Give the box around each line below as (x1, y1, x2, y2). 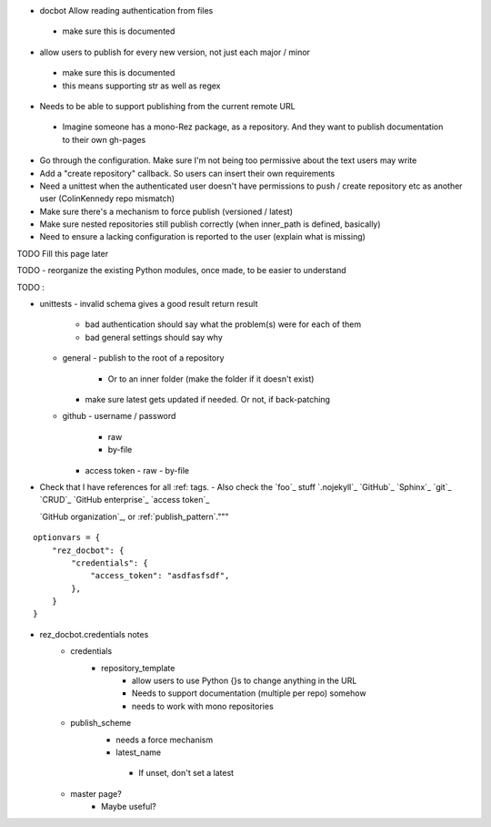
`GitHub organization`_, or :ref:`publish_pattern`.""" (39, 511, 229, 522)
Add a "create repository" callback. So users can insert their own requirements (39, 168, 336, 179)
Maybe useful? (101, 801, 156, 812)
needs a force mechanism (115, 734, 214, 745)
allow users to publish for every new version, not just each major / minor (39, 46, 311, 57)
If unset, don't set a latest (138, 768, 235, 779)
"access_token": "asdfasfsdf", (90, 570, 230, 581)
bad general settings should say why (85, 332, 223, 342)
